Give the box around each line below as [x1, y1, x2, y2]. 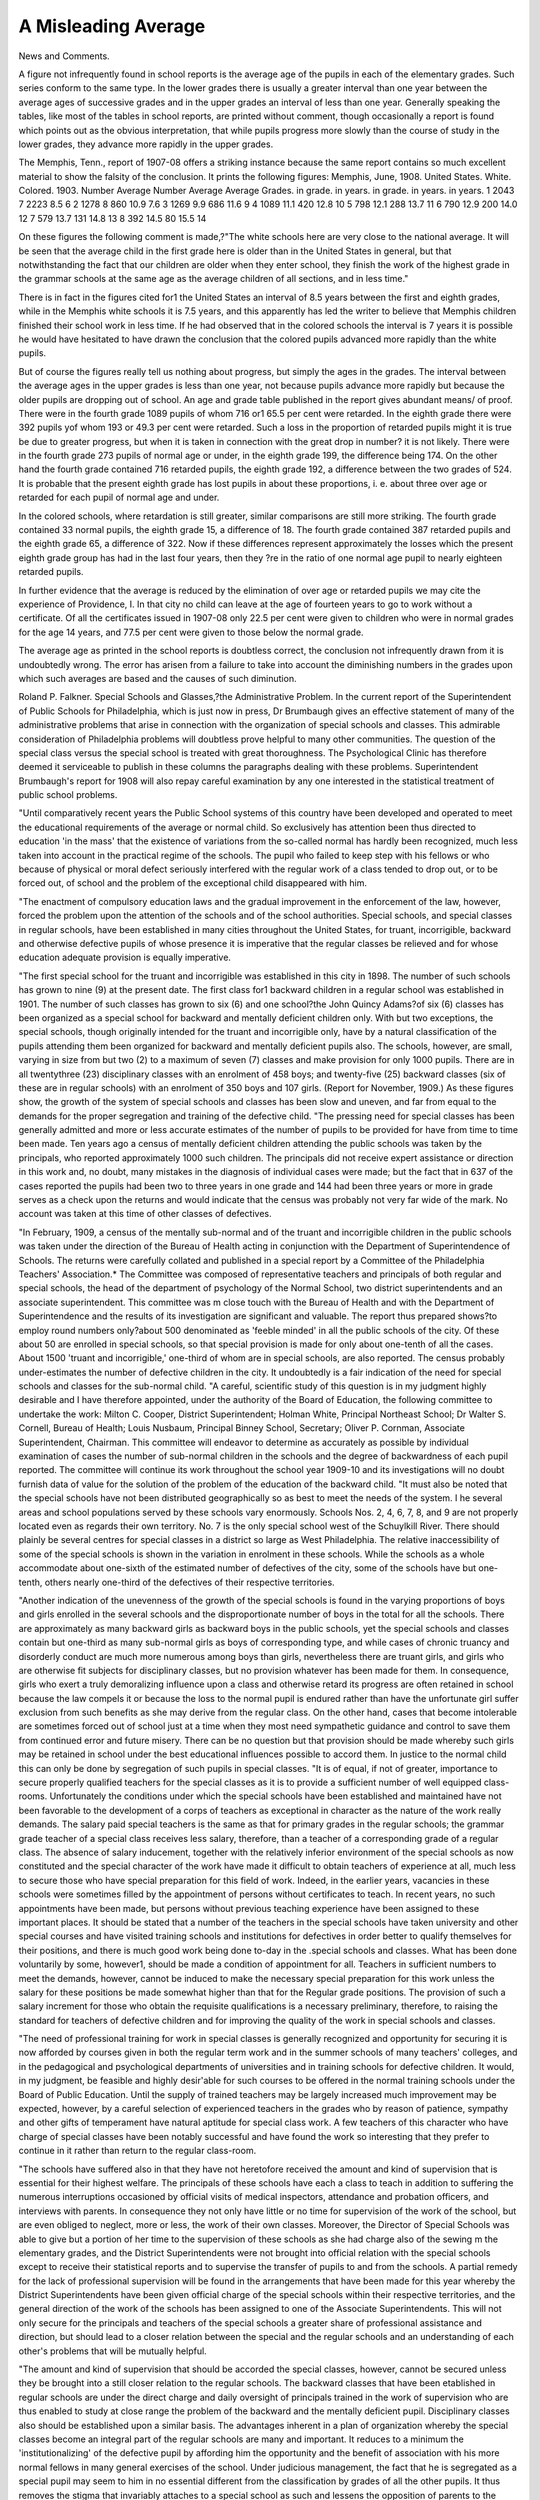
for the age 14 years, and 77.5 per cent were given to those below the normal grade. [18, 626, 364, 638]
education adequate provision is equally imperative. [18, 951, 232, 964]
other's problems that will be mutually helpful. [18, 2345, 207, 2357]
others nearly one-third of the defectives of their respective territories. [44, 1576, 335, 1588]
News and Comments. [18, 50, 110, 62]
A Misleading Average [18, 15, 206, 37]
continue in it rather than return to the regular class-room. [18, 2145, 257, 2157]
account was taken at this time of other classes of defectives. [18, 1208, 272, 1220]
